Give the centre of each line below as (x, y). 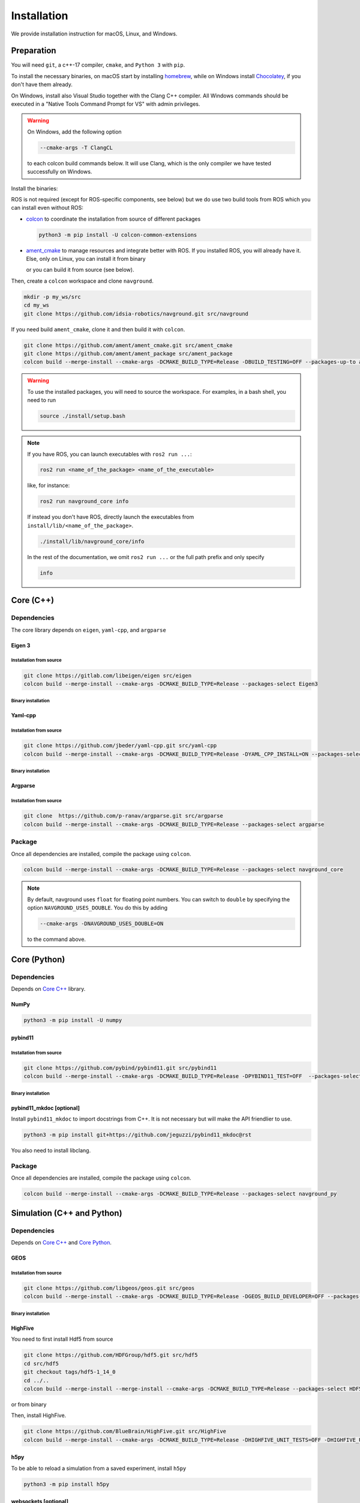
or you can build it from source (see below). (80, 270)
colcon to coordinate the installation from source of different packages (113, 219)
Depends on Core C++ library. (48, 989)
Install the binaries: (34, 188)
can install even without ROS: (47, 208)
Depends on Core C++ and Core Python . (61, 1243)
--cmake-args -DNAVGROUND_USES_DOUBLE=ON (102, 924)
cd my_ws (37, 305)
